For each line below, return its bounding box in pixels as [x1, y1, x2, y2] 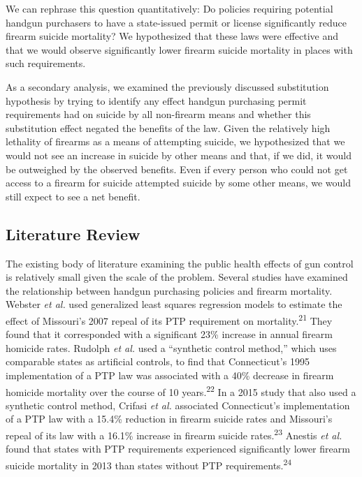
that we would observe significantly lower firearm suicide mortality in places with [6, 42, 353, 57]
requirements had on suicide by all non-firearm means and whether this [6, 107, 311, 122]
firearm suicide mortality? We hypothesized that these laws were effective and [6, 29, 339, 43]
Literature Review [6, 223, 140, 244]
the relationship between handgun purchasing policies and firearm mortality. [6, 283, 333, 298]
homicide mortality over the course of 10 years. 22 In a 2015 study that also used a [6, 382, 356, 399]
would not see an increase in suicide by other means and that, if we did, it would [6, 147, 352, 162]
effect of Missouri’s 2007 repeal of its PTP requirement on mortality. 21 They [6, 311, 333, 328]
